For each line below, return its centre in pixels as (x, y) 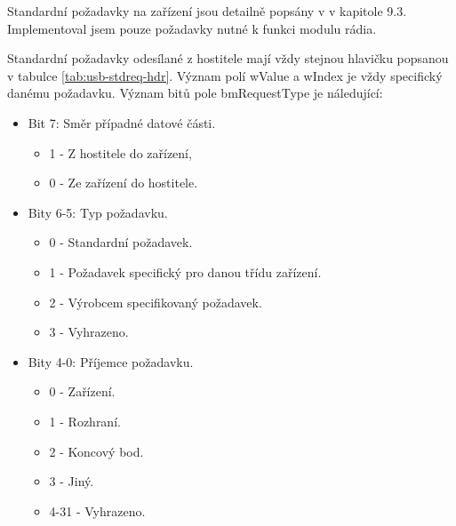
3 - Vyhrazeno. (89, 332)
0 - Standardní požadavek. (121, 242)
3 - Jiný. (72, 481)
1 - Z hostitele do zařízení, (120, 152)
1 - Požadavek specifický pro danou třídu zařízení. (185, 271)
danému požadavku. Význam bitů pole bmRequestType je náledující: (195, 93)
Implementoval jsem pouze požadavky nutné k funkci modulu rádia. (192, 28)
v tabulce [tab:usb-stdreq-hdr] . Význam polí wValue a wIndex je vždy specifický (225, 75)
